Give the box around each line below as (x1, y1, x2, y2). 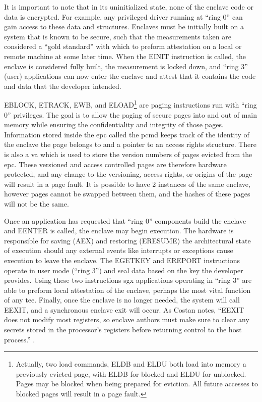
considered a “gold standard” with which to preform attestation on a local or (4, 41, 242, 52)
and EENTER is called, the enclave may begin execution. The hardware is (4, 225, 234, 236)
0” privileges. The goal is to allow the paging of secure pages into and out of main (4, 109, 257, 120)
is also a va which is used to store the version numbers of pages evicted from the (4, 148, 252, 159)
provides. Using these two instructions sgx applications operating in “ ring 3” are (4, 275, 252, 285)
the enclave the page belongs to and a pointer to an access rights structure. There (4, 139, 257, 149)
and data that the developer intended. (4, 80, 121, 91)
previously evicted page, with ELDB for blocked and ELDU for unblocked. (16, 368, 246, 379)
